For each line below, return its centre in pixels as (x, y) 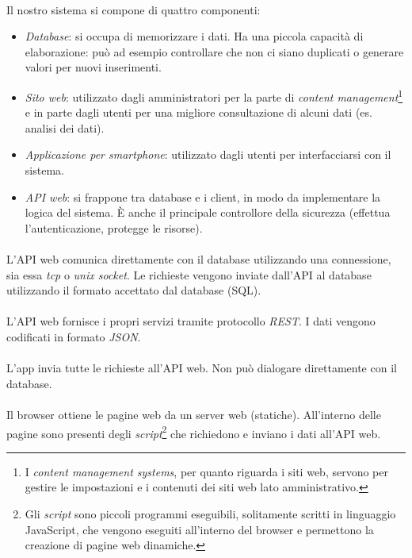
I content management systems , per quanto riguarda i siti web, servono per (206, 471)
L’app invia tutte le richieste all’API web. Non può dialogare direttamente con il (202, 368)
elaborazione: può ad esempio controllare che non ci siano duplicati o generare (214, 51)
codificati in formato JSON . (74, 336)
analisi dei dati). (65, 127)
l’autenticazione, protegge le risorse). (114, 227)
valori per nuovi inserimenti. (93, 67)
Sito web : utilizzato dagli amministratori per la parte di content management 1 (214, 95)
